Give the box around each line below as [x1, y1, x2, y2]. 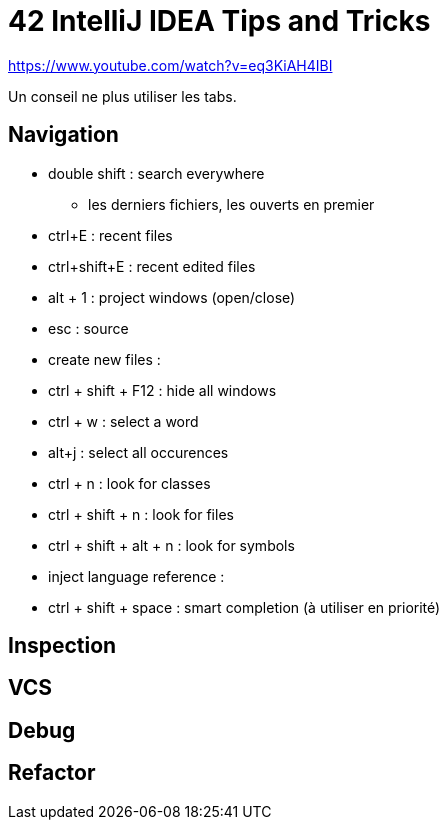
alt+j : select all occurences [48, 443, 229, 461]
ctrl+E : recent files [48, 226, 173, 244]
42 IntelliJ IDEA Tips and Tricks [8, 4, 431, 38]
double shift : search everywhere [48, 164, 265, 182]
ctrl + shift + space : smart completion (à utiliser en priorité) [48, 598, 441, 616]
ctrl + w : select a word [48, 412, 199, 430]
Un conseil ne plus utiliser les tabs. [8, 87, 237, 105]
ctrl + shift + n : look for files [48, 505, 234, 523]
